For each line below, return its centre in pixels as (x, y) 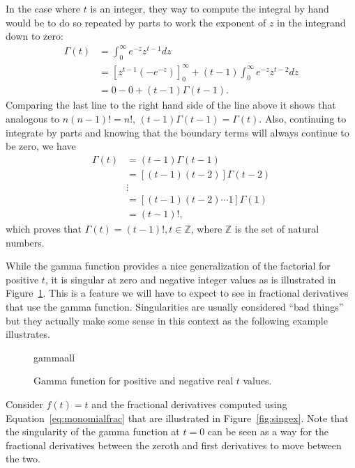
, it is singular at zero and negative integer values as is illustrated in (190, 279)
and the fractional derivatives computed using (189, 404)
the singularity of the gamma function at (93, 431)
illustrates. (28, 334)
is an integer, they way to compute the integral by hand (210, 8)
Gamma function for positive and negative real (134, 381)
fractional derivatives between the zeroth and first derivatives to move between (174, 445)
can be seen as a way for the (268, 431)
